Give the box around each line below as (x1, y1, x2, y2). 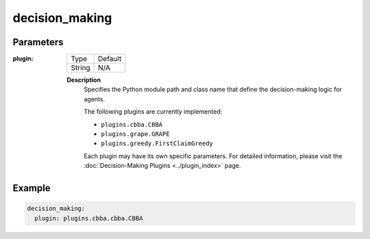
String (71, 63, 90, 73)
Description (66, 76, 101, 84)
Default (98, 54, 122, 64)
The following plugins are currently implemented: (84, 108, 223, 116)
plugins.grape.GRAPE (101, 130, 171, 138)
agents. (84, 95, 106, 103)
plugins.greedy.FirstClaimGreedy (101, 140, 214, 147)
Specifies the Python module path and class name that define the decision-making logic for (84, 86, 343, 94)
